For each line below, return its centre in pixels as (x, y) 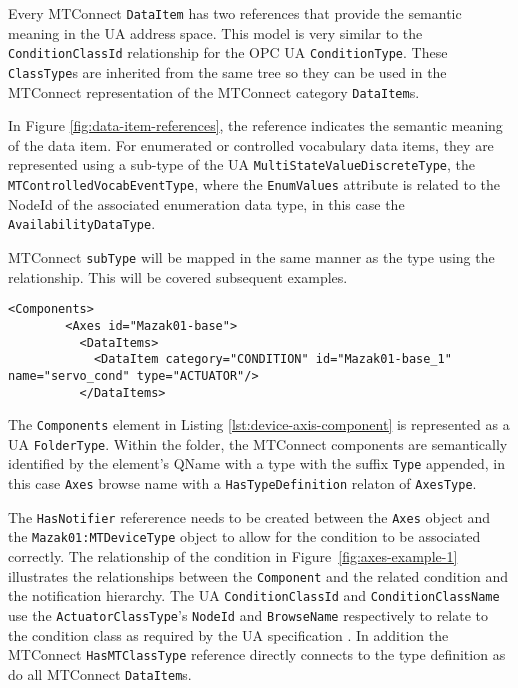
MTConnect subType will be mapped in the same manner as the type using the (251, 256)
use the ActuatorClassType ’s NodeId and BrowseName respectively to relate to (248, 615)
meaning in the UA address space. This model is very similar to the (215, 32)
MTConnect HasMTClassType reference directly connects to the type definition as (257, 654)
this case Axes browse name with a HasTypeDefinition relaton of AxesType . (242, 483)
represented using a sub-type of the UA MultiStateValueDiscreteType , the (241, 164)
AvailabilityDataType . (82, 223)
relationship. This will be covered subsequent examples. (178, 276)
